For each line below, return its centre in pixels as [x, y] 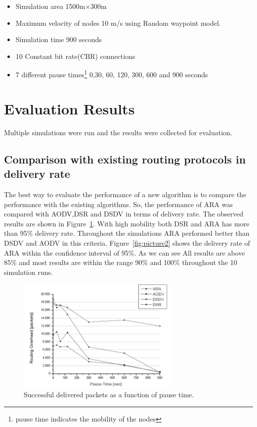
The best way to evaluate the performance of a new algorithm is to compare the [125, 194]
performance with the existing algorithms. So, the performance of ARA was [119, 204]
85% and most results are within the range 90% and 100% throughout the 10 [121, 262]
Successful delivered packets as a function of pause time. [109, 395]
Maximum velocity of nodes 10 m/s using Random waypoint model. [118, 23]
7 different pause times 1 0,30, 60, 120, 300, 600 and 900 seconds [112, 74]
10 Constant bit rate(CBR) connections [75, 56]
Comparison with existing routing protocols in [125, 159]
